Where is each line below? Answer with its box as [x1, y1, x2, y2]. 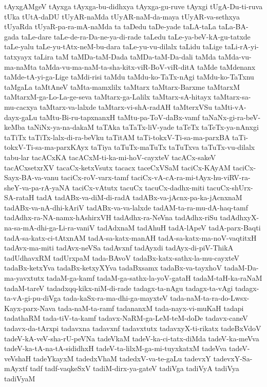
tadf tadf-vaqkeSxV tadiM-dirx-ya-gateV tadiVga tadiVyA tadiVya [30, 363, 239, 374]
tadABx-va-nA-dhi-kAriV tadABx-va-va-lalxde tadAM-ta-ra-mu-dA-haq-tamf [4, 202, 248, 212]
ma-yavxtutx [4, 273, 44, 283]
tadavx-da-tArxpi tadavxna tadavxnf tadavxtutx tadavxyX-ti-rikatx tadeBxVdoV [4, 323, 261, 333]
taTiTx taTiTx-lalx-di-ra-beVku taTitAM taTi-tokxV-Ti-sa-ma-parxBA [4, 131, 230, 142]
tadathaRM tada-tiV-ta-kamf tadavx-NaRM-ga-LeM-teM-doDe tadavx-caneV [4, 313, 248, 323]
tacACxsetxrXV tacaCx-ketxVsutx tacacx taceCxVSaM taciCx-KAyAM [4, 162, 231, 172]
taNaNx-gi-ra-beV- [202, 111, 261, 122]
